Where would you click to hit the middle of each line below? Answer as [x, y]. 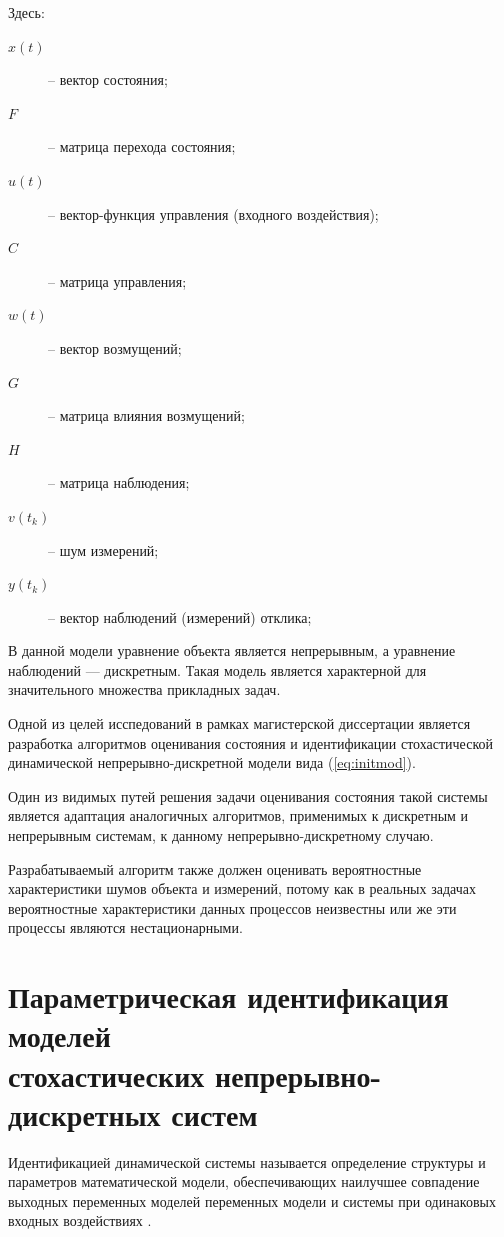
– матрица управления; [117, 280]
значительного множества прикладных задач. [144, 689]
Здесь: [26, 12]
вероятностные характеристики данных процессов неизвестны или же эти [232, 907]
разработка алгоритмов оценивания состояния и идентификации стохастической [250, 742]
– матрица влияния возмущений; [146, 415]
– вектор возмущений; [115, 347]
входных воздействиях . [80, 1220]
